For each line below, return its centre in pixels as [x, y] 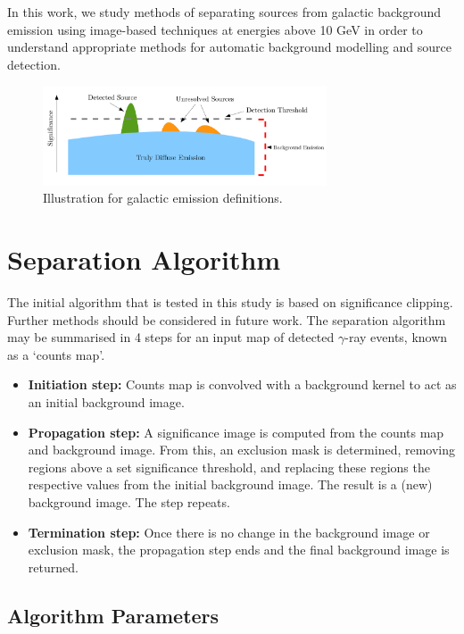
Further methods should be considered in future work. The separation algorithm [227, 319]
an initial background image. [106, 401]
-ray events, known [396, 337]
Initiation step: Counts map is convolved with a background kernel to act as [242, 384]
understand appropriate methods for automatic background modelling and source [229, 47]
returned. [53, 567]
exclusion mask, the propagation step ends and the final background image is [239, 550]
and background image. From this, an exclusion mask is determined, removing [242, 450]
